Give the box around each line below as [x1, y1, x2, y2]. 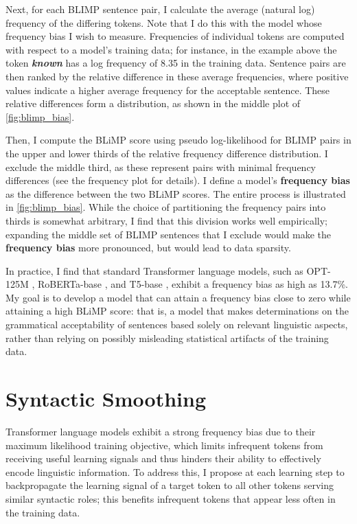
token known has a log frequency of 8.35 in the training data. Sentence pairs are [5, 56, 346, 70]
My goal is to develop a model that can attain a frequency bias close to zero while [5, 290, 351, 304]
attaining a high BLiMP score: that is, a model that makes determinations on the [5, 304, 349, 318]
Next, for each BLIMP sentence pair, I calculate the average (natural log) [5, 2, 315, 16]
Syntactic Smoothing [5, 385, 206, 413]
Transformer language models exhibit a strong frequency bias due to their [5, 424, 316, 438]
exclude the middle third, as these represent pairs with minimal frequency [5, 159, 316, 174]
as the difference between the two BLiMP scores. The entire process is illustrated [5, 186, 346, 201]
